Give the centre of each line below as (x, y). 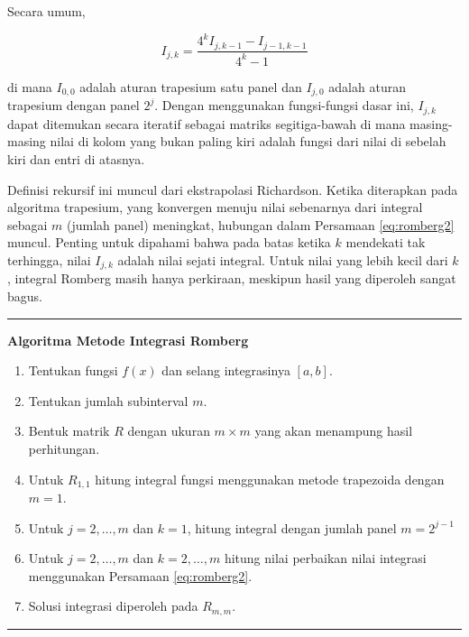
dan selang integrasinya (226, 370)
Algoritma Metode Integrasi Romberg (128, 340)
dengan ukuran (169, 431)
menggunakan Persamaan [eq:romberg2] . (140, 575)
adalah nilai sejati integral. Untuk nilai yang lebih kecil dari (283, 259)
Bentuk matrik (69, 431)
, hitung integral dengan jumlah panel (292, 527)
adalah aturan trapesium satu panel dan (191, 86)
